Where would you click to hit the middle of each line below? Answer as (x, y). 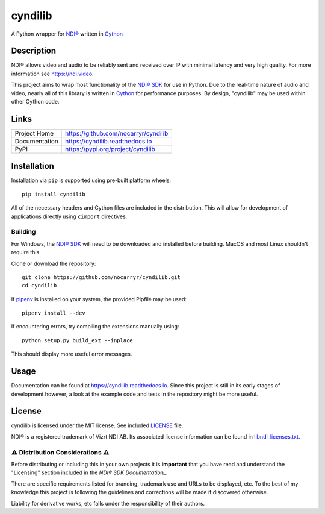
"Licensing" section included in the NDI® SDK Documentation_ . (89, 472)
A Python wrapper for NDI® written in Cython (67, 34)
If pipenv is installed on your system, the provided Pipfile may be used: (99, 299)
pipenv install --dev (54, 313)
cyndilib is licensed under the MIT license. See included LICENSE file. (97, 425)
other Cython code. (35, 102)
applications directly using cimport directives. (69, 216)
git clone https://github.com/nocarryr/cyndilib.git (101, 277)
